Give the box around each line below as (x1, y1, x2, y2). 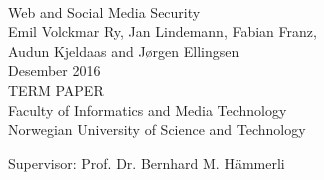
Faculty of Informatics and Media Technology (8, 99, 287, 120)
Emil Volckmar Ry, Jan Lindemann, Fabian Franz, (8, 21, 317, 42)
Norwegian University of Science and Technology (8, 119, 306, 140)
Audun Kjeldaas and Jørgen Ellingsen (8, 40, 240, 61)
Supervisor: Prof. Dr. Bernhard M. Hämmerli (8, 152, 285, 173)
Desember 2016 (8, 60, 101, 81)
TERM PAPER (8, 79, 104, 100)
